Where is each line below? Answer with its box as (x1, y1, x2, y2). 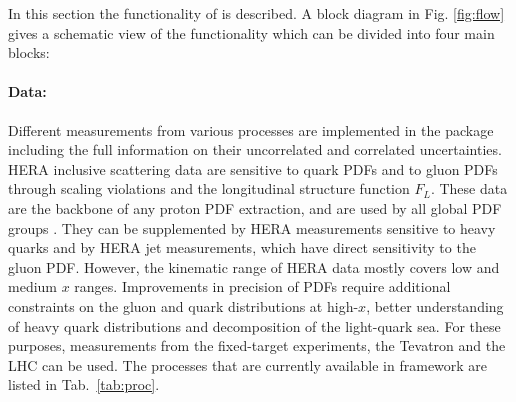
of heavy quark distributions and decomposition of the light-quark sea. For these (8, 315, 501, 336)
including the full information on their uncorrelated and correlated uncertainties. (8, 139, 502, 160)
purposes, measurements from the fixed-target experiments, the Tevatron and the (8, 335, 506, 356)
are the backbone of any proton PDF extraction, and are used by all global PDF (8, 197, 502, 218)
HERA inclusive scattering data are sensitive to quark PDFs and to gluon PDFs (8, 158, 498, 179)
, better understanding (366, 295, 504, 316)
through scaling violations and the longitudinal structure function (8, 178, 410, 199)
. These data (430, 178, 508, 199)
